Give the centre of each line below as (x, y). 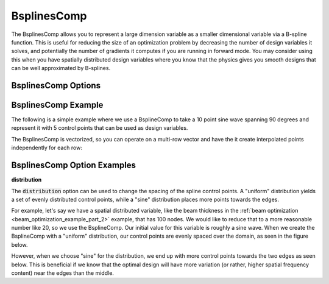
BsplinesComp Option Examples (74, 165)
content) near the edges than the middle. (62, 273)
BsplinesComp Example (57, 105)
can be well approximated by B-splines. (61, 68)
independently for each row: (47, 148)
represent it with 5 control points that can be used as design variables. (100, 128)
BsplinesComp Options (56, 85)
